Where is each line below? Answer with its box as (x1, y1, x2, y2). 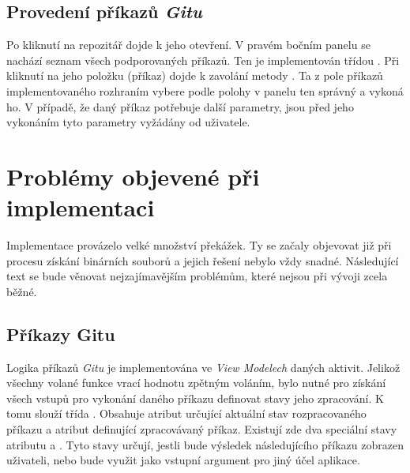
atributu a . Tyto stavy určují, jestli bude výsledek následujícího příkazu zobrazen (6, 436, 404, 452)
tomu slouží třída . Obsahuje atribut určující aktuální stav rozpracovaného (6, 405, 367, 422)
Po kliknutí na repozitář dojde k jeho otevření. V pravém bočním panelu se (6, 36, 371, 53)
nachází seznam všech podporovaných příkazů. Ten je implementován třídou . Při (6, 51, 400, 68)
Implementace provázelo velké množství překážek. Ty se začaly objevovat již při (6, 237, 392, 253)
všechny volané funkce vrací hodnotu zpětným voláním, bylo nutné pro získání (6, 374, 386, 391)
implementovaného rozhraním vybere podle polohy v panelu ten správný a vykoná (6, 82, 404, 99)
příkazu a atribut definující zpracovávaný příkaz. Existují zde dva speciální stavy (6, 421, 397, 437)
